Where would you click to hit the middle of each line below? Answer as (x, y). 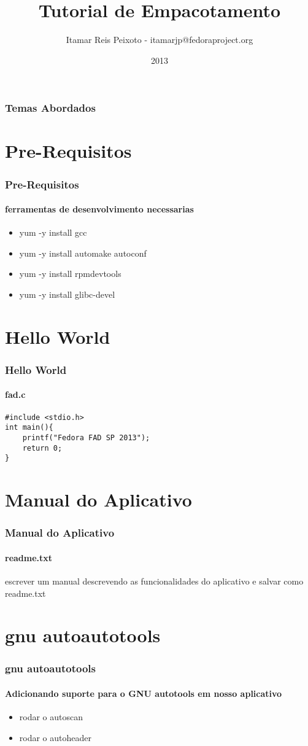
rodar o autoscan (51, 717)
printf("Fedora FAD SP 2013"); (86, 437)
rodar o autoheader (55, 737)
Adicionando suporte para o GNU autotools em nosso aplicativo (144, 693)
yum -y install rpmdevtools (70, 274)
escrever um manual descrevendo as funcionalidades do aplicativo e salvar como (154, 581)
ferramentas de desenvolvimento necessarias (99, 209)
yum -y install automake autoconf (83, 253)
